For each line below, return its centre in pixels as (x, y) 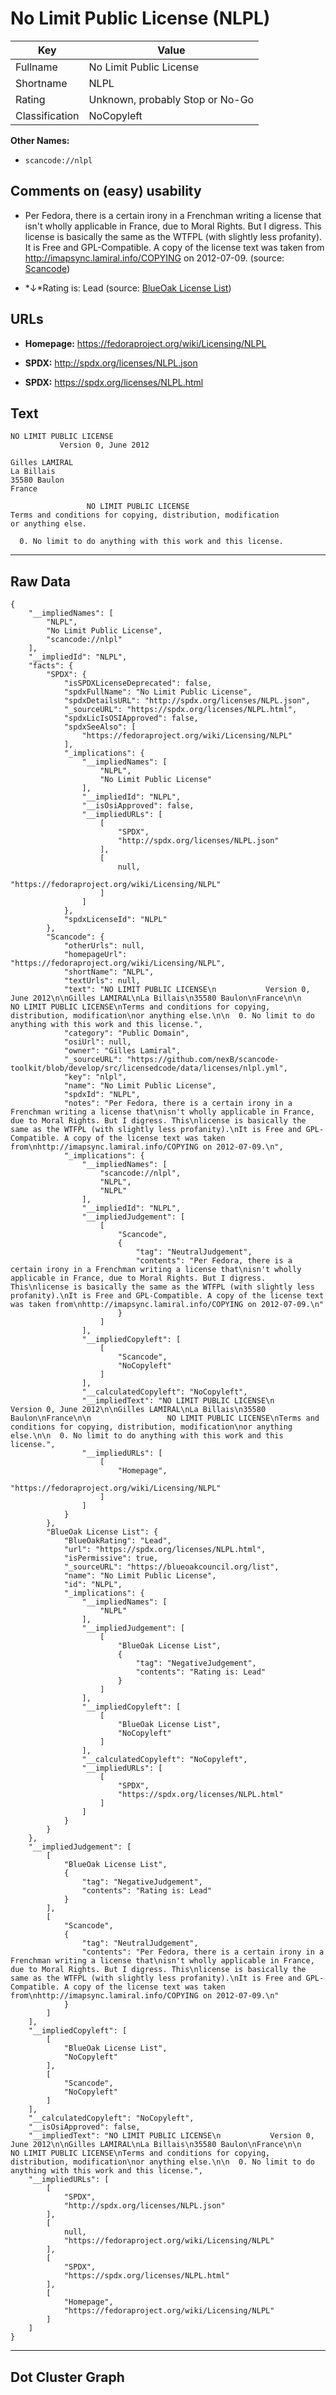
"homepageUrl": (95, 955)
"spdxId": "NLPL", (102, 1095)
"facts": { (51, 666)
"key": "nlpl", (95, 1077)
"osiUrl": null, (97, 1042)
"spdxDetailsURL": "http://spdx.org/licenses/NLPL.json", (187, 701)
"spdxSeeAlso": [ (100, 727)
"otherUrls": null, (104, 946)
